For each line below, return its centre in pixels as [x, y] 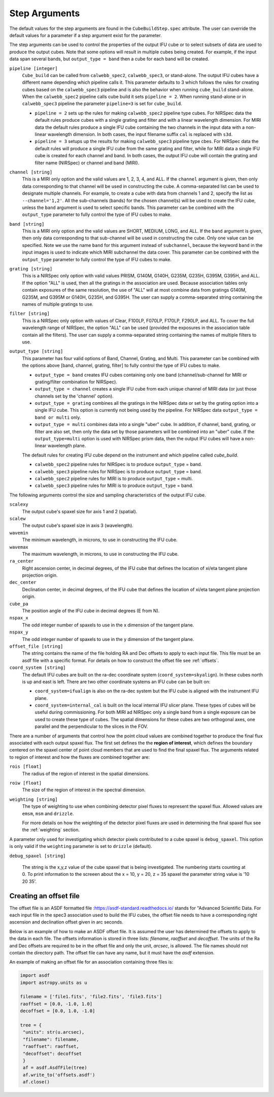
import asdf [35, 976]
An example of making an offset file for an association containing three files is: [91, 962]
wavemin [19, 533]
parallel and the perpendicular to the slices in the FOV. [91, 727]
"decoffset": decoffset [53, 1053]
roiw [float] [26, 783]
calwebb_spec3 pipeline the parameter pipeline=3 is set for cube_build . [102, 103]
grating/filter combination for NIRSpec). [76, 382]
